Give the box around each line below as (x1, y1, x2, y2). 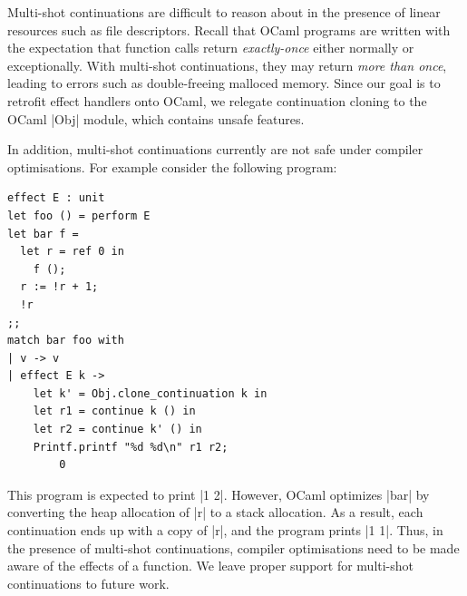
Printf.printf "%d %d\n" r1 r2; (33, 440, 229, 454)
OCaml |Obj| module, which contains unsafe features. (7, 109, 305, 128)
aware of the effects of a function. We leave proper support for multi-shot (7, 556, 414, 575)
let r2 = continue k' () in (33, 423, 202, 436)
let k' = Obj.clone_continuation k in (33, 386, 268, 400)
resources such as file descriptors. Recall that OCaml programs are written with (7, 20, 451, 39)
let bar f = (7, 227, 79, 240)
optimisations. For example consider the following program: (7, 157, 337, 176)
